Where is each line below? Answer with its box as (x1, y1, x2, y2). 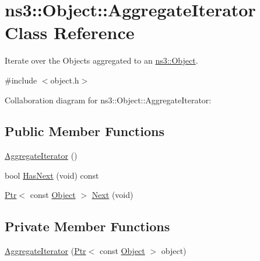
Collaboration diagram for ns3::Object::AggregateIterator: (5, 93, 212, 106)
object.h (50, 74, 79, 86)
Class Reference (5, 20, 135, 44)
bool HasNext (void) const (5, 169, 99, 181)
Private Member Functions (5, 217, 170, 235)
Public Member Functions (5, 122, 164, 140)
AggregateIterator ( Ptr (5, 245, 86, 257)
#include (5, 74, 37, 86)
